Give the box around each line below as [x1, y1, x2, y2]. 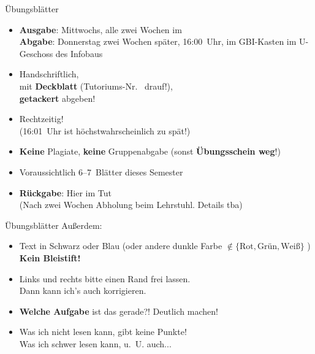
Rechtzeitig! [19, 112, 64, 125]
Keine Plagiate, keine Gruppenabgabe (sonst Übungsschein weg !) [19, 145, 281, 158]
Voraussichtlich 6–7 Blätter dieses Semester [19, 165, 183, 178]
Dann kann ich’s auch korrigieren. [19, 284, 146, 297]
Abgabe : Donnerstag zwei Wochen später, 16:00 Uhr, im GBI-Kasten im [19, 35, 297, 48]
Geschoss [19, 47, 53, 60]
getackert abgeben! [19, 91, 96, 104]
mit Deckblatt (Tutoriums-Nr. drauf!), [19, 79, 173, 92]
